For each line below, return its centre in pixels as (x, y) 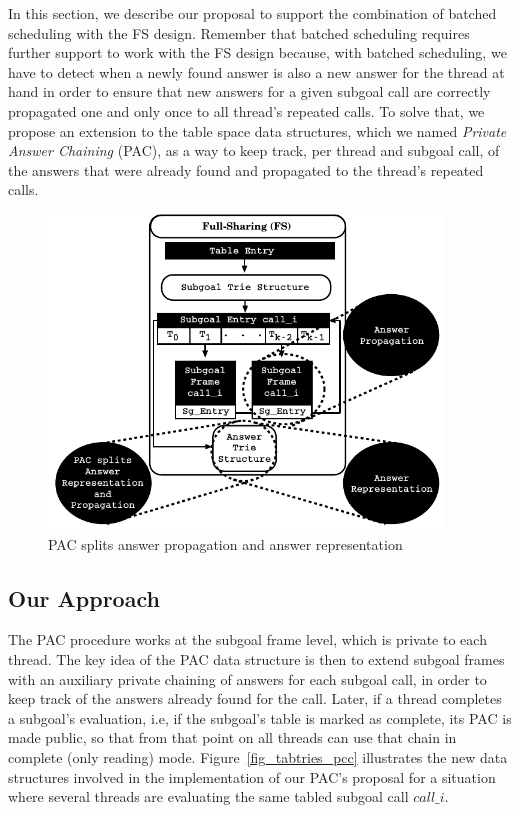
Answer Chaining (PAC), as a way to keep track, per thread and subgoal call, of (254, 150)
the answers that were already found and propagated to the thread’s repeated (246, 169)
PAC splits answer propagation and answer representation (225, 543)
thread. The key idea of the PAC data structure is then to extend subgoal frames (256, 658)
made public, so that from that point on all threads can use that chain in (232, 737)
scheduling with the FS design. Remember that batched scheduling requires (239, 32)
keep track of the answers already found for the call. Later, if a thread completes (255, 698)
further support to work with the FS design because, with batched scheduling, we (257, 52)
